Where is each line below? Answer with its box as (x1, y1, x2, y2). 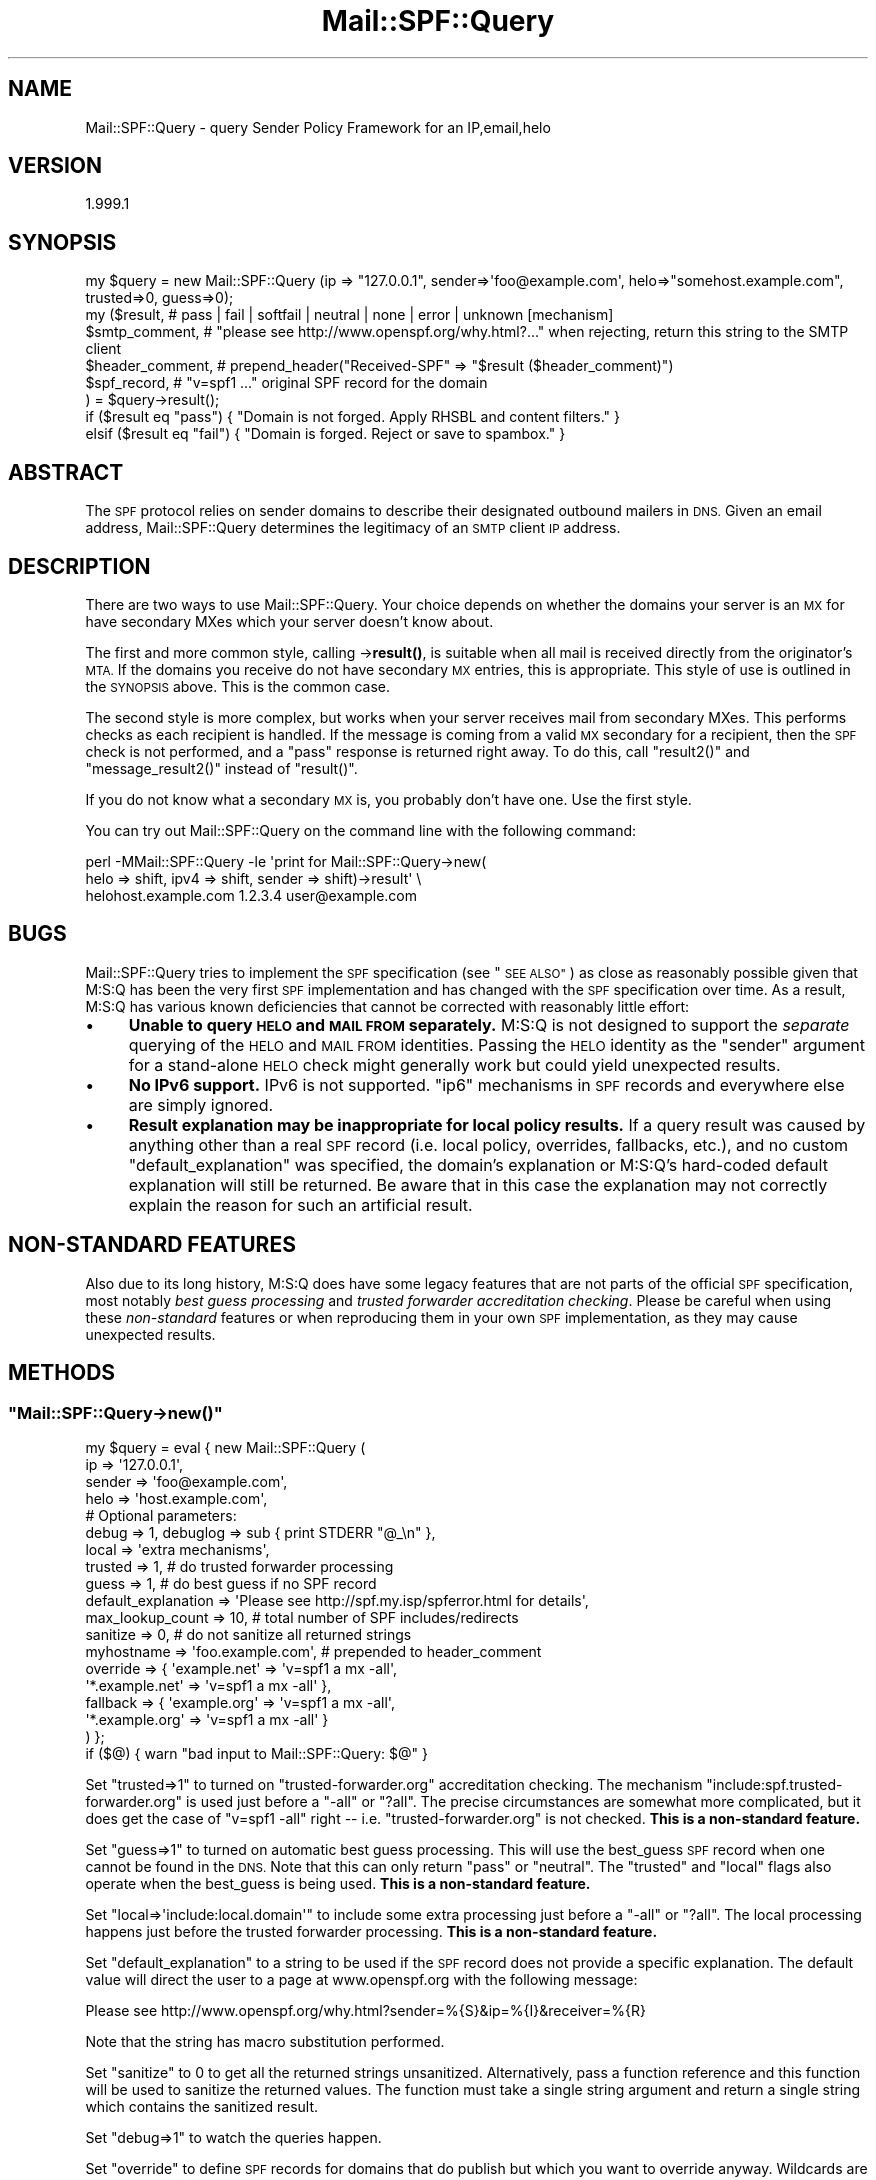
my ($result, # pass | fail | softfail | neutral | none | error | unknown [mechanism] (85, 306, 614, 324)
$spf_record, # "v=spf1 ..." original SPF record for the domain (85, 374, 488, 392)
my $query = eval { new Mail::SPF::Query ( (85, 1438, 366, 1456)
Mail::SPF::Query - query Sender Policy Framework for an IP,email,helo (85, 118, 551, 136)
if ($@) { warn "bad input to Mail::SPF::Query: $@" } (85, 1744, 428, 1762)
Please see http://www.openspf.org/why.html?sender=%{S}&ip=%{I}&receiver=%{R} (85, 2001, 647, 2019)
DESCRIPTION (8, 553, 151, 579)
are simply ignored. (128, 1094, 274, 1115)
